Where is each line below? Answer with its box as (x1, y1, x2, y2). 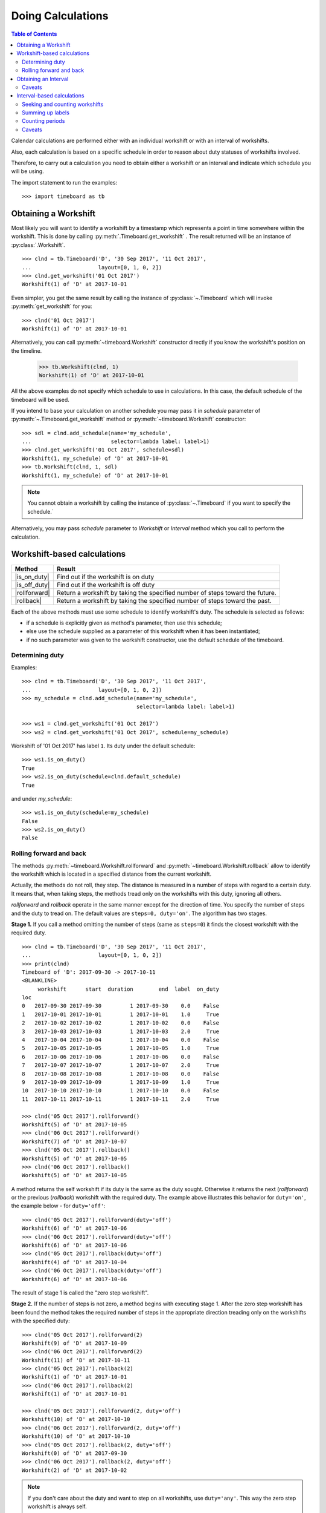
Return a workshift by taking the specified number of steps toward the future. (56, 588, 277, 597)
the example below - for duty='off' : (11, 1202, 106, 1210)
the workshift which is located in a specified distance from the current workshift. (11, 870, 212, 878)
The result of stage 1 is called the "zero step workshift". (11, 1289, 149, 1296)
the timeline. (11, 347, 42, 354)
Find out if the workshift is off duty (56, 580, 155, 589)
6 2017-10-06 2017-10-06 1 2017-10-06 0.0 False (22, 1053, 220, 1060)
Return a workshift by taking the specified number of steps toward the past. (56, 596, 272, 605)
